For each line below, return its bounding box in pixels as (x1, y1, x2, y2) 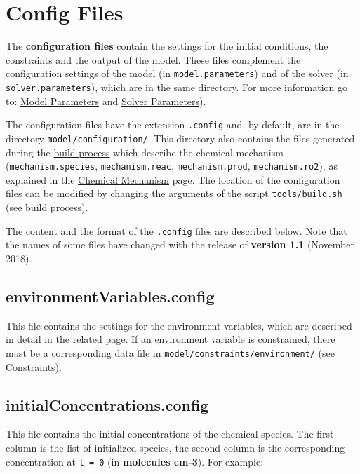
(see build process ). (6, 200, 88, 215)
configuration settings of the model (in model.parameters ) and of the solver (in (6, 66, 349, 81)
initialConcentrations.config (6, 393, 209, 415)
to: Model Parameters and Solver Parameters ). (6, 93, 206, 108)
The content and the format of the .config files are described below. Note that (6, 223, 347, 238)
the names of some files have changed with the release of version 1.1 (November (6, 237, 354, 252)
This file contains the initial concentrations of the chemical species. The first (6, 426, 334, 441)
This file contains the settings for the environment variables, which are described (6, 318, 352, 332)
